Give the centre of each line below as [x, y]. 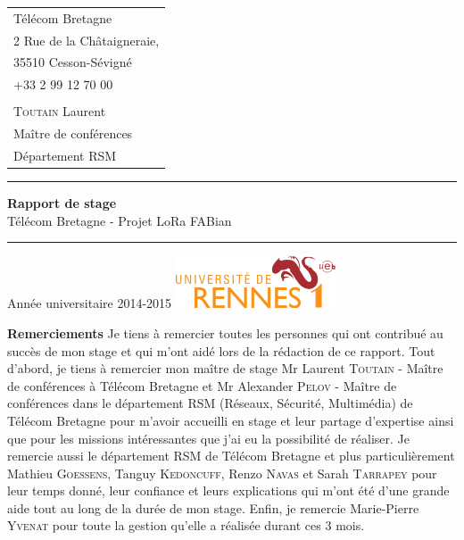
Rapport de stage [62, 203]
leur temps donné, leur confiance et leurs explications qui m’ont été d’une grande [228, 490]
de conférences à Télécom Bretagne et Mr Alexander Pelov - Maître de [202, 385]
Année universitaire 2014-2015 [90, 303]
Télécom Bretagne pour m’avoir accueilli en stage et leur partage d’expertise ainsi [231, 420]
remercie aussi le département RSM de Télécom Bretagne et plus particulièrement [231, 456]
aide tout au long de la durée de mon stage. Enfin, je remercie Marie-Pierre [213, 507]
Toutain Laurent [60, 111]
